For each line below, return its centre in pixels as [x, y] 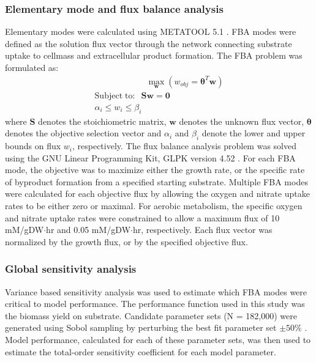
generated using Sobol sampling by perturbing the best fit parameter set [141, 327]
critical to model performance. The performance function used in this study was [155, 304]
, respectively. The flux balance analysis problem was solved [184, 146]
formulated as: [32, 67]
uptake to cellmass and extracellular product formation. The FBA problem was [154, 55]
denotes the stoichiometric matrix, [102, 121]
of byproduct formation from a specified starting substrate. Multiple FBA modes [156, 181]
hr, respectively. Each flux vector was [202, 230]
